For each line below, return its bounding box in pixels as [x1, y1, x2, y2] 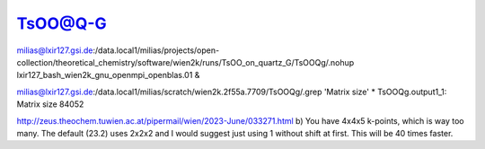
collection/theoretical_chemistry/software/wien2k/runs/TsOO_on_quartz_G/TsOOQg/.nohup [16, 57, 355, 67]
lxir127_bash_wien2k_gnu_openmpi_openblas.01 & [16, 70, 200, 81]
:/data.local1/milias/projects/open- [93, 45, 220, 56]
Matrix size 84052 [16, 99, 84, 110]
